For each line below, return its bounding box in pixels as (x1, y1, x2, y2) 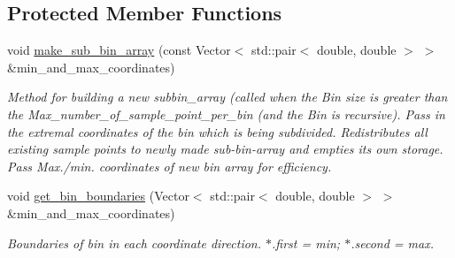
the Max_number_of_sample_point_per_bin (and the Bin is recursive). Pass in (7, 104, 445, 123)
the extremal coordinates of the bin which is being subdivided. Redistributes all (7, 122, 428, 140)
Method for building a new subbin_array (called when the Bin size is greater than (7, 87, 448, 106)
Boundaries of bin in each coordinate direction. (7, 233, 261, 252)
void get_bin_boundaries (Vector (7, 186, 189, 205)
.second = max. (351, 233, 434, 252)
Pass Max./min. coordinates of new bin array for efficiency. (7, 156, 332, 175)
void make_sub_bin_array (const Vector (7, 41, 231, 59)
